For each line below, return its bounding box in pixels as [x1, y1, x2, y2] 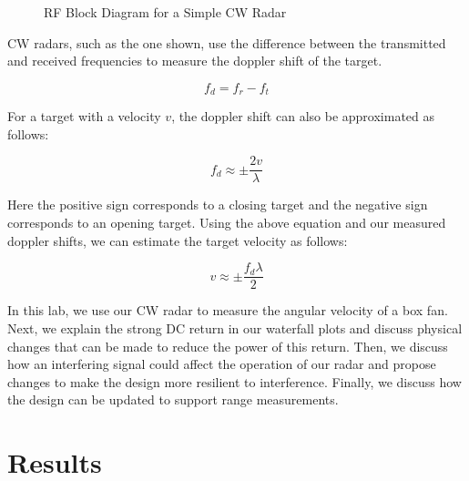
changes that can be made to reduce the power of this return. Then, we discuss [7, 336, 448, 355]
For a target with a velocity [7, 107, 161, 126]
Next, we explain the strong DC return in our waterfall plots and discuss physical [7, 318, 463, 337]
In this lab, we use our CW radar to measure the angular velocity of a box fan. [7, 301, 448, 320]
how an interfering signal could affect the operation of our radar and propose [7, 354, 436, 374]
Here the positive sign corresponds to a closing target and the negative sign [7, 195, 428, 214]
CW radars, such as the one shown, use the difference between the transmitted [7, 33, 446, 52]
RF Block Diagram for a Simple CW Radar [44, 3, 287, 21]
